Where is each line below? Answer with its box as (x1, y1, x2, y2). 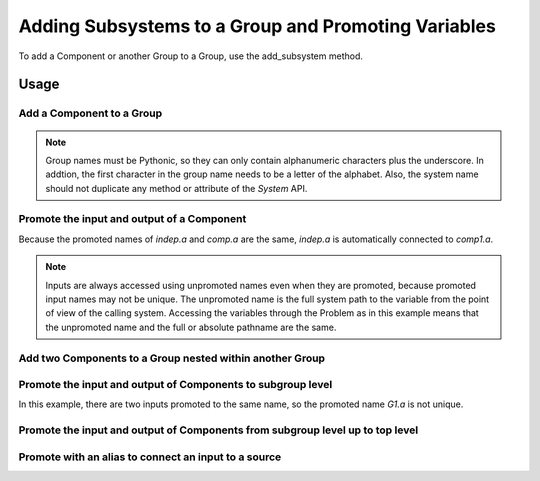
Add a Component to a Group (18, 106, 163, 120)
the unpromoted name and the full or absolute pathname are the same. (45, 321, 337, 333)
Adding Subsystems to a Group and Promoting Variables (18, 15, 497, 37)
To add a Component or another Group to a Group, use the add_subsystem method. (18, 50, 364, 62)
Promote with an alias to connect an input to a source (18, 450, 282, 464)
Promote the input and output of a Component (18, 212, 247, 226)
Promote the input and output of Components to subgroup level (18, 378, 333, 392)
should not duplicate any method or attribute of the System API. (45, 182, 308, 194)
